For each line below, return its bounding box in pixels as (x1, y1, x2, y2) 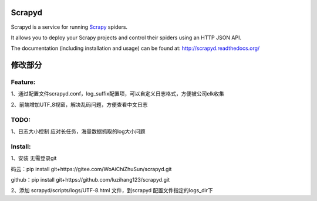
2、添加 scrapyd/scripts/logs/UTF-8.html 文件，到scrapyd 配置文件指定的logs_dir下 (11, 187, 214, 194)
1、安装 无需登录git (11, 155, 57, 162)
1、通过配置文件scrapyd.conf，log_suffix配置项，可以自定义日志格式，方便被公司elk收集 (11, 90, 225, 97)
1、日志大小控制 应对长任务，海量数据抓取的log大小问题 (11, 128, 146, 135)
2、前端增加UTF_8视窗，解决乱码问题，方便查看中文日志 (11, 101, 148, 108)
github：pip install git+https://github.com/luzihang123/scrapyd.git (11, 176, 170, 183)
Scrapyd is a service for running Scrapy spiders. (11, 23, 128, 30)
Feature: (11, 78, 36, 86)
